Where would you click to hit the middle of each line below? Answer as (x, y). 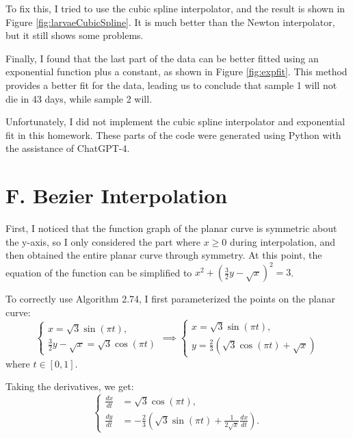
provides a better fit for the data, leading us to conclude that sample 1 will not (171, 85)
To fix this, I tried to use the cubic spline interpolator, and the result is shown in (175, 8)
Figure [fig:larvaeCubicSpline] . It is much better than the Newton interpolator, (170, 22)
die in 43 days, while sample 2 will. (79, 98)
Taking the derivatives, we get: (70, 386)
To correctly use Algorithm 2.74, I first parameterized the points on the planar (170, 299)
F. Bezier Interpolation (117, 195)
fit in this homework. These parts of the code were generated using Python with (173, 134)
